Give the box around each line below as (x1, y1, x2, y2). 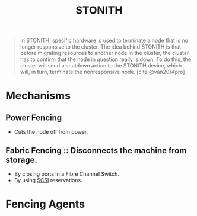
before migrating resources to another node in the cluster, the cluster (20, 50, 189, 57)
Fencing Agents (5, 198, 85, 211)
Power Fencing (5, 112, 62, 122)
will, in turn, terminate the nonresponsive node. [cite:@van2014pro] (20, 69, 185, 76)
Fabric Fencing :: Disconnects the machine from (5, 146, 187, 156)
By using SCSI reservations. (14, 177, 82, 183)
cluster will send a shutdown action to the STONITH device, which (20, 62, 182, 69)
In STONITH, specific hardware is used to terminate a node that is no (20, 37, 188, 44)
